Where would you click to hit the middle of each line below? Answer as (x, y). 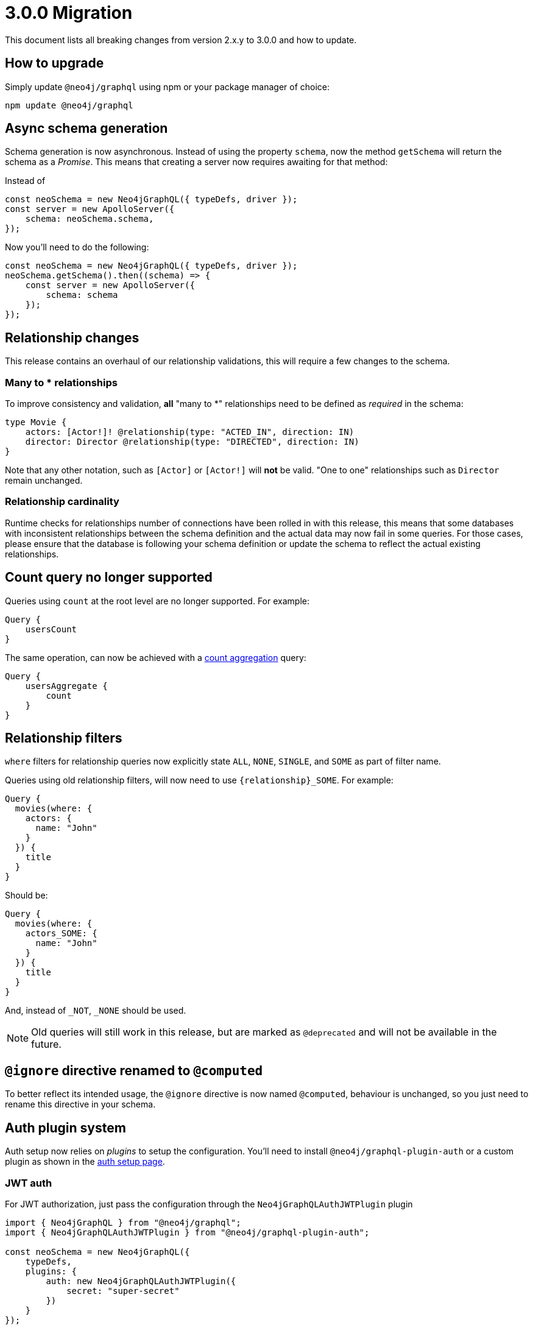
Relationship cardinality (62, 502)
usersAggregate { (66, 686)
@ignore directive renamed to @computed (134, 1070)
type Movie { (36, 422)
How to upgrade (55, 63)
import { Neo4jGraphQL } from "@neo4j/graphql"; (123, 1222)
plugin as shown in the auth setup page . (85, 1162)
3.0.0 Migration (69, 13)
